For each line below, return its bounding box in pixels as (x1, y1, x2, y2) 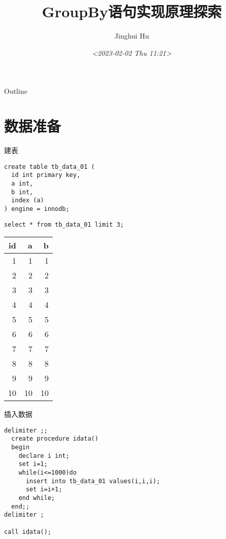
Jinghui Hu (115, 30, 149, 41)
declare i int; (18, 452, 69, 459)
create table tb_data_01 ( (4, 163, 95, 170)
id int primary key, (11, 171, 81, 179)
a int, (11, 179, 33, 187)
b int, (11, 188, 33, 196)
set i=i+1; (25, 486, 62, 493)
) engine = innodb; (4, 205, 69, 212)
